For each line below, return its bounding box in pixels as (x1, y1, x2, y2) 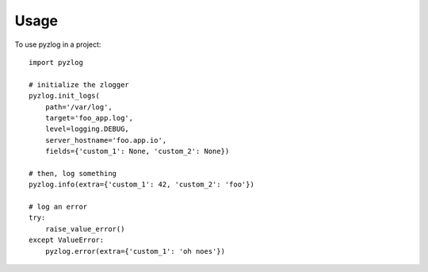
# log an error (29, 202, 88, 212)
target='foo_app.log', (44, 113, 134, 122)
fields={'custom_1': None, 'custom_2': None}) (44, 147, 230, 156)
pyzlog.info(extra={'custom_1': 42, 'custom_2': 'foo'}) (29, 180, 255, 190)
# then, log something (29, 169, 117, 178)
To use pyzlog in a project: (14, 40, 101, 49)
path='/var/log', (44, 102, 113, 111)
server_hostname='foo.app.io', (44, 136, 167, 144)
